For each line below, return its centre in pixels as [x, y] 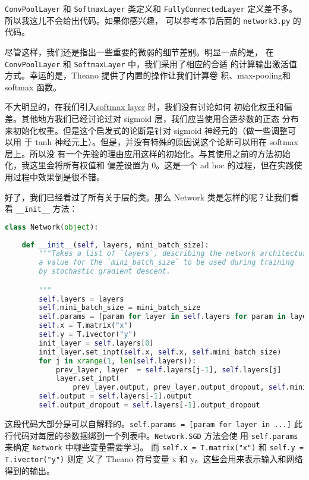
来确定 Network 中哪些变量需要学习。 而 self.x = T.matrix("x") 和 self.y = [154, 447]
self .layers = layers [81, 299]
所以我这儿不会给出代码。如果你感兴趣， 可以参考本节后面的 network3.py [148, 20]
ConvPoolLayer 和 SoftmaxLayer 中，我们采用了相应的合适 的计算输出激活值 [151, 63]
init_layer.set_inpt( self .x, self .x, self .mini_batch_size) [160, 352]
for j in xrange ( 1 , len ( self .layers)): [118, 361]
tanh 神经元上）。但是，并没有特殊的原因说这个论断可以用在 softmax [167, 142]
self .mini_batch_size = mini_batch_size [120, 308]
